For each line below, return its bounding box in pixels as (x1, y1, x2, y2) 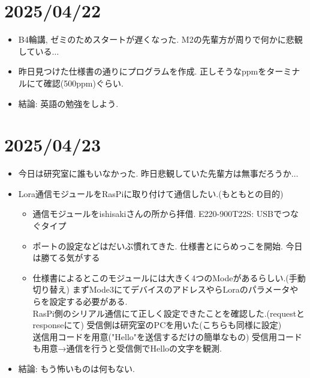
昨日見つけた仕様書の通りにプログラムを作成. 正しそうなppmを (18, 65, 267, 78)
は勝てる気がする (32, 251, 100, 264)
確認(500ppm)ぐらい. (43, 76, 124, 89)
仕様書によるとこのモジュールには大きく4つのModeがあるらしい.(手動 (32, 271, 306, 284)
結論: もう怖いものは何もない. (18, 362, 135, 374)
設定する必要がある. (49, 294, 128, 307)
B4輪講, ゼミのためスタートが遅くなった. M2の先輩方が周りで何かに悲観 (18, 33, 303, 46)
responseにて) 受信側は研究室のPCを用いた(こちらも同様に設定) (32, 319, 282, 331)
